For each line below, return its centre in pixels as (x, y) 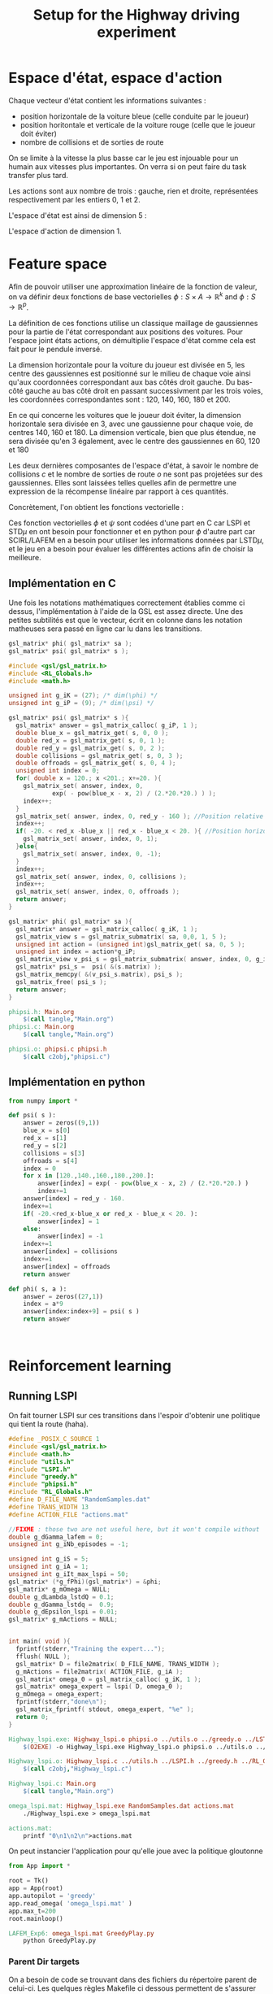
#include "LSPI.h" (39, 1469)
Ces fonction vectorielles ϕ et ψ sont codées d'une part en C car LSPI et (129, 523)
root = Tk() (28, 1881)
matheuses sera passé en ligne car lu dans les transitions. (106, 629)
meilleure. (25, 558)
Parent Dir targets (44, 1961)
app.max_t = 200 (32, 1911)
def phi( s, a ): (38, 1289)
